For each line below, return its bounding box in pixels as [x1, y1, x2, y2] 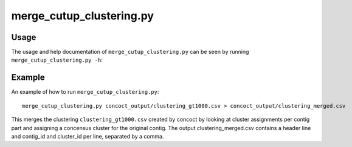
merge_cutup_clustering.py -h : [11, 56, 103, 64]
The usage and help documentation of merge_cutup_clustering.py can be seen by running [11, 48, 249, 56]
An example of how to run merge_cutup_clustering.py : [11, 88, 159, 96]
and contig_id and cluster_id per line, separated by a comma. [11, 132, 164, 140]
